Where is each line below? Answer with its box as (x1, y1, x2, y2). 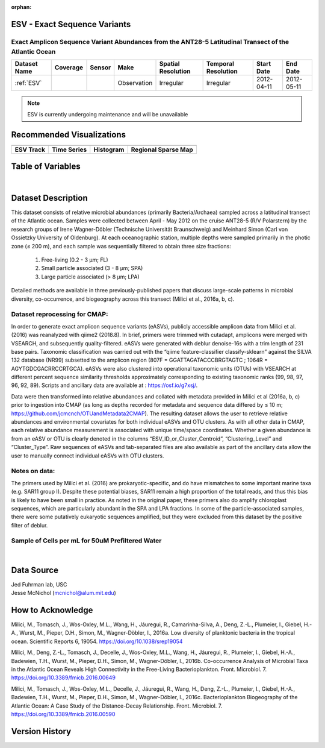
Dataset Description (11, 193, 88, 203)
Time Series (52, 145, 87, 154)
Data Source (11, 565, 58, 575)
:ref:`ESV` (14, 79, 42, 87)
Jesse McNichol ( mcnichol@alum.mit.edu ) (11, 589, 117, 597)
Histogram (93, 145, 125, 154)
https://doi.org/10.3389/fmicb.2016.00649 (11, 674, 116, 681)
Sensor (90, 63, 111, 72)
